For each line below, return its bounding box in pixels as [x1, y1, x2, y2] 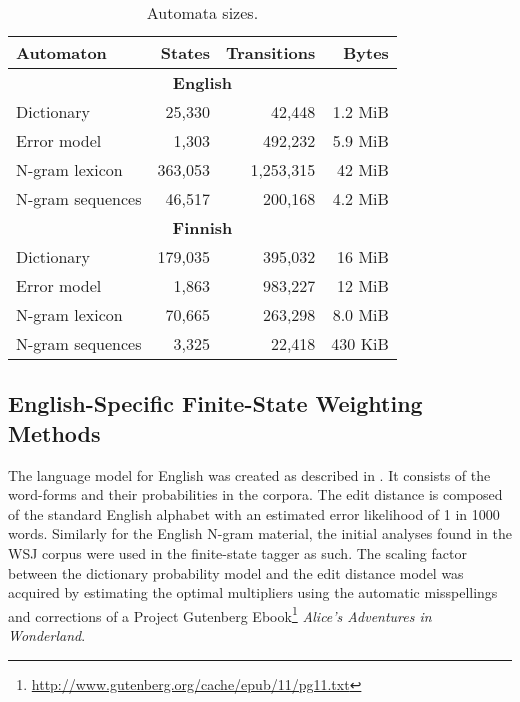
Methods [8, 417, 101, 448]
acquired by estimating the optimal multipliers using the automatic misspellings [8, 582, 498, 603]
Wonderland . [8, 625, 86, 645]
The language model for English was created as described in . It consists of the [8, 464, 491, 485]
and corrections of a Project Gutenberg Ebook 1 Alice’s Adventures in [8, 602, 432, 626]
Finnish [172, 216, 233, 239]
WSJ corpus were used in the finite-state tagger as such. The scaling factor [8, 542, 467, 563]
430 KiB [331, 332, 389, 355]
